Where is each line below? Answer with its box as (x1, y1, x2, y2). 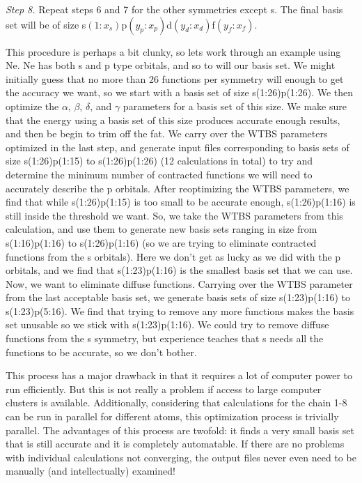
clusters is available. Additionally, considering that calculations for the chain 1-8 (6, 395, 347, 410)
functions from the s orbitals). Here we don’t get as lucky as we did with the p (6, 249, 341, 263)
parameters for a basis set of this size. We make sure (123, 98, 347, 113)
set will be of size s (6, 17, 86, 31)
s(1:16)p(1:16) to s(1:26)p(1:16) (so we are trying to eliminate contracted (6, 235, 317, 250)
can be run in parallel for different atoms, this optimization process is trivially (6, 409, 339, 424)
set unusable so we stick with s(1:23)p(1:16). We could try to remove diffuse (6, 317, 329, 332)
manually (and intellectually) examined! (6, 463, 175, 478)
